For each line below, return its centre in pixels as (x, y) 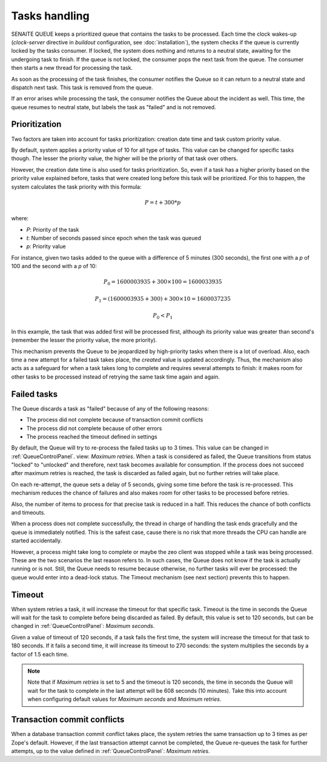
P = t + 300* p (163, 202)
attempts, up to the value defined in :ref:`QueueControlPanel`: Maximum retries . (111, 751)
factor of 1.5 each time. (40, 654)
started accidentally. (37, 541)
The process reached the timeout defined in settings (92, 436)
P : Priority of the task (53, 229)
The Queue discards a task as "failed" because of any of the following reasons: (110, 408)
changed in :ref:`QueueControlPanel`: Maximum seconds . (83, 626)
